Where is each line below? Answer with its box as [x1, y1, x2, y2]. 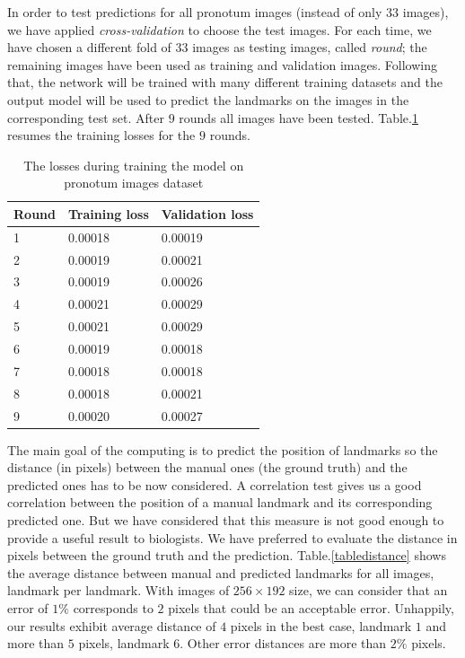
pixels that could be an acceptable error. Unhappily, [168, 598, 454, 617]
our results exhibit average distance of [7, 616, 216, 635]
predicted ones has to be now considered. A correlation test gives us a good [7, 475, 422, 494]
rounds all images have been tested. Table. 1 [179, 108, 418, 127]
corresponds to [73, 598, 154, 617]
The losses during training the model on [23, 155, 244, 174]
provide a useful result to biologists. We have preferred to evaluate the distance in [7, 528, 458, 547]
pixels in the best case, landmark [230, 616, 412, 635]
